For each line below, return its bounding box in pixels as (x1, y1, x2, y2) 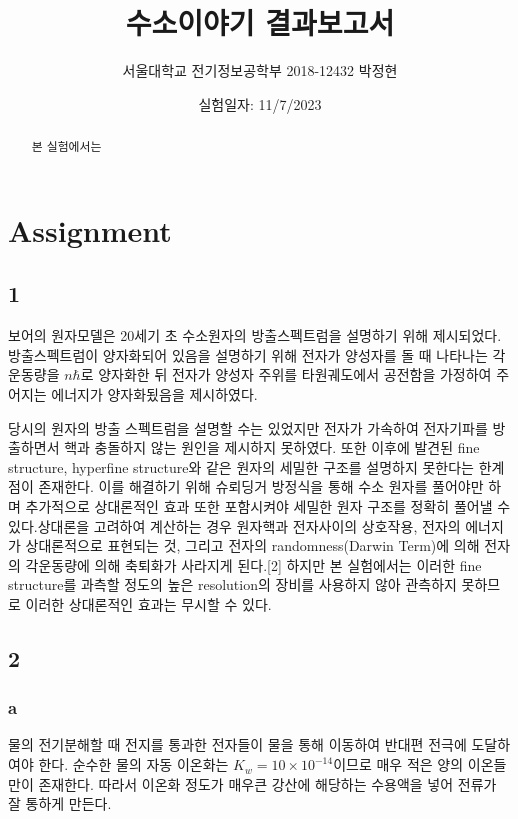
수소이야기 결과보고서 (125, 2, 395, 43)
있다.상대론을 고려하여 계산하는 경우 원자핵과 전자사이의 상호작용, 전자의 (8, 515, 461, 536)
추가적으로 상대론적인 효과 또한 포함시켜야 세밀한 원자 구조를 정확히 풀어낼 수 (25, 495, 511, 516)
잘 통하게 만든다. (8, 793, 112, 814)
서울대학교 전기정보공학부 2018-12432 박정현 (122, 60, 398, 81)
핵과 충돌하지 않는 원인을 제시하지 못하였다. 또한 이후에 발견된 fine (64, 437, 480, 458)
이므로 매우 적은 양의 (333, 754, 464, 775)
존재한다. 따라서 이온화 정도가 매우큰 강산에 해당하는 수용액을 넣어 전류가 (38, 773, 497, 794)
